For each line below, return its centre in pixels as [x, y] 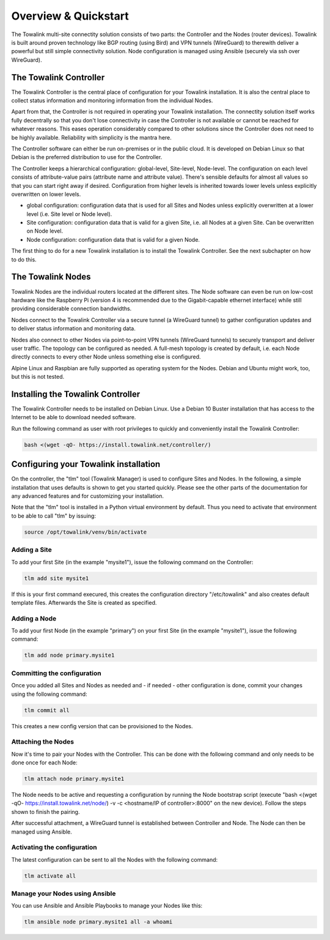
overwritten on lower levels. [46, 194]
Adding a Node [34, 618]
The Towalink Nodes [51, 277]
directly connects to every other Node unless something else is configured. [106, 357]
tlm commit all [47, 710]
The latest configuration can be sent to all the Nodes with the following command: [115, 859]
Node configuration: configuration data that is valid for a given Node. [113, 239]
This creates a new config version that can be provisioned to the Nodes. [102, 726]
